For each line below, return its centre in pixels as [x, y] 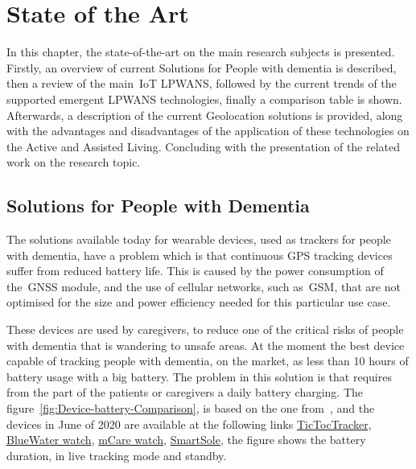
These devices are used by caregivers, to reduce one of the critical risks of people [205, 329]
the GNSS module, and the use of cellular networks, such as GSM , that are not [204, 286]
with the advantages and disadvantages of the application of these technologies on [208, 131]
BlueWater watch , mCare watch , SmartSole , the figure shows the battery [186, 440]
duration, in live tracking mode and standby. [117, 455]
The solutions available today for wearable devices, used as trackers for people [199, 239]
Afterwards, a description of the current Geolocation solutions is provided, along [205, 115]
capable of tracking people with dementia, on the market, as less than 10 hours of [208, 361]
